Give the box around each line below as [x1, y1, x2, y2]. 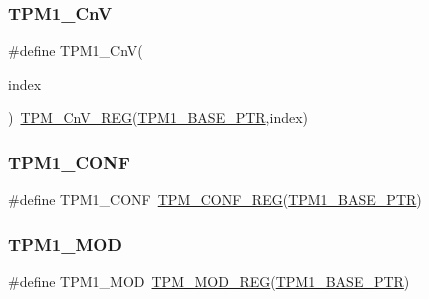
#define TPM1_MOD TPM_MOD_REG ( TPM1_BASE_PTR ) [8, 271, 410, 292]
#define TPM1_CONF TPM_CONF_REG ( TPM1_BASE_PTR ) [8, 189, 422, 210]
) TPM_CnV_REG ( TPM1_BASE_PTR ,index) [8, 107, 309, 128]
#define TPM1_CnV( [8, 40, 143, 61]
